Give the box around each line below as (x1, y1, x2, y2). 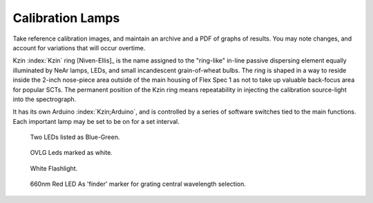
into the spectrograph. (12, 95, 77, 103)
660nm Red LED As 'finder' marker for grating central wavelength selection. (30, 180, 247, 189)
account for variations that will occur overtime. (12, 43, 146, 52)
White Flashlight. (30, 164, 78, 172)
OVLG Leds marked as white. (30, 149, 113, 157)
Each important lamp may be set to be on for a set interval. (12, 117, 180, 125)
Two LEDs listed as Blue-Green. (30, 133, 120, 141)
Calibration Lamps (12, 10, 120, 25)
